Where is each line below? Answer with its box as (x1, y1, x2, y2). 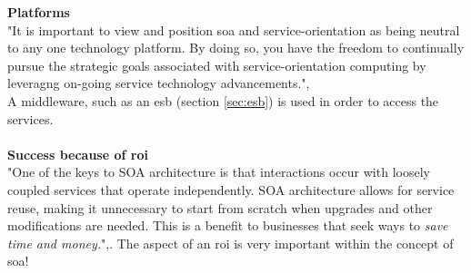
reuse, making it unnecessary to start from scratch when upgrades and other (7, 198, 433, 217)
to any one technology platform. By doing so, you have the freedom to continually (7, 38, 465, 57)
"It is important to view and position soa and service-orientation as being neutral (7, 20, 460, 39)
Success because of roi (7, 144, 148, 163)
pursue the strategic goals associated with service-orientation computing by (7, 55, 426, 74)
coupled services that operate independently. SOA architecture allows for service (7, 180, 455, 199)
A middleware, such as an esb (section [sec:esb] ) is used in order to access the (7, 91, 439, 110)
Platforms (7, 3, 70, 21)
